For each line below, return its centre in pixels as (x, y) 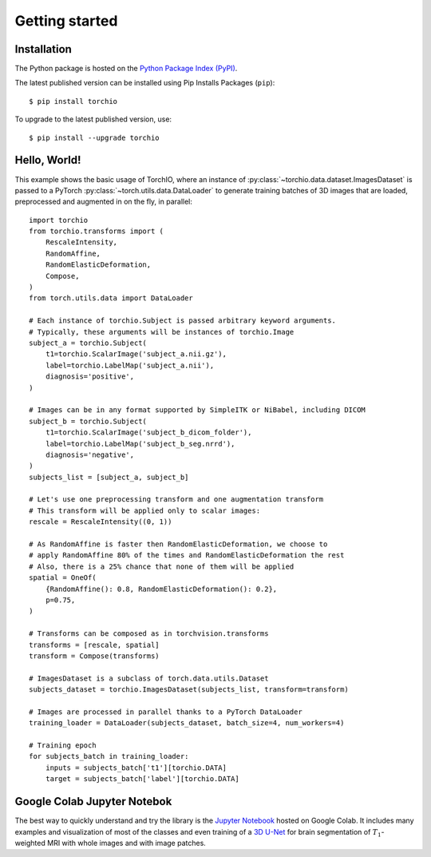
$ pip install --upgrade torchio (94, 137)
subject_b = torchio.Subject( (88, 421)
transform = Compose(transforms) (94, 656)
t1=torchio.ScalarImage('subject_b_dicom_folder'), (148, 432)
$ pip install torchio (73, 101)
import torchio (59, 220)
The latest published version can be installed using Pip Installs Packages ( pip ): (145, 83)
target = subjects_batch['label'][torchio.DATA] (142, 779)
